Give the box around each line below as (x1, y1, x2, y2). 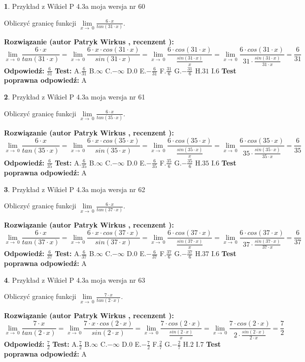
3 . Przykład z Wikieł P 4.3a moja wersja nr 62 (4, 184, 145, 194)
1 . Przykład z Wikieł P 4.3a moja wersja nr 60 (4, 1, 145, 11)
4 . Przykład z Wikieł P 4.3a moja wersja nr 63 (4, 274, 145, 285)
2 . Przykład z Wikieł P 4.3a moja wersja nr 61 (4, 91, 145, 101)
